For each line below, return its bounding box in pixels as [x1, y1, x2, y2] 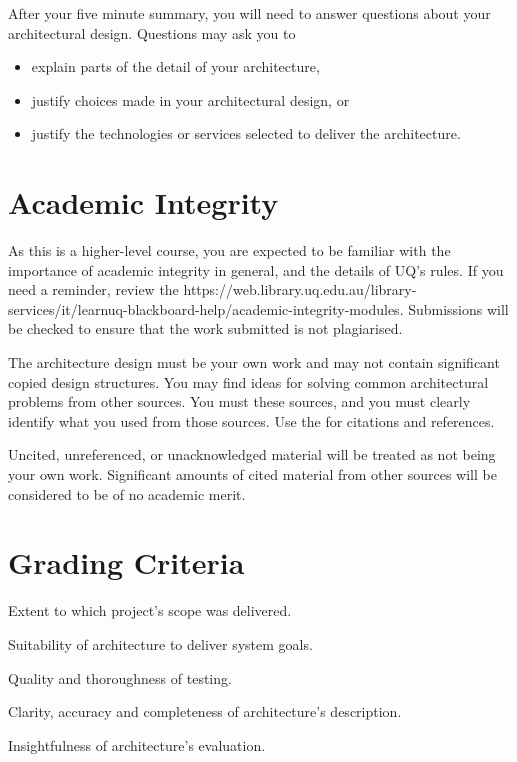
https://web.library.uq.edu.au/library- [183, 279, 417, 300]
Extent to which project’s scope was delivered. [8, 600, 292, 621]
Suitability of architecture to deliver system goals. [8, 633, 313, 654]
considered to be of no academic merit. [8, 483, 246, 504]
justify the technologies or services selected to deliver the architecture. [31, 123, 461, 144]
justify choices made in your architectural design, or [31, 89, 350, 110]
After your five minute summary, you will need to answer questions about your [8, 3, 491, 23]
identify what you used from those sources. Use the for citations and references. [8, 410, 495, 431]
